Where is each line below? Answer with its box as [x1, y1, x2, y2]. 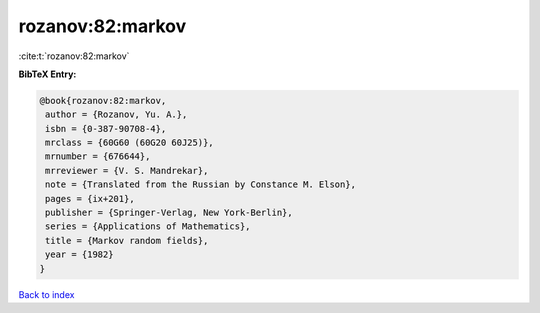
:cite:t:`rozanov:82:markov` [18, 50, 130, 62]
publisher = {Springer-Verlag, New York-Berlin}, [45, 207, 294, 219]
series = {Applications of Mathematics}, [45, 221, 251, 232]
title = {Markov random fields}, [45, 235, 209, 246]
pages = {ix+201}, [45, 193, 135, 204]
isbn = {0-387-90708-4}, [45, 123, 167, 134]
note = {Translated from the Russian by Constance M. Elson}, [45, 179, 357, 190]
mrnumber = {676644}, [45, 151, 151, 162]
